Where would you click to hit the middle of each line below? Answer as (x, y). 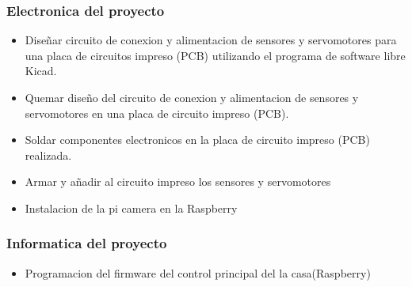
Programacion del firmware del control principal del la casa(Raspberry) (198, 272)
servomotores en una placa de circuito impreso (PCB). (157, 113)
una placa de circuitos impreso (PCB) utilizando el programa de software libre (215, 55)
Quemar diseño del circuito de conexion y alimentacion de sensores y (192, 97)
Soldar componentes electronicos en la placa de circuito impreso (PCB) (197, 140)
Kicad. (41, 71)
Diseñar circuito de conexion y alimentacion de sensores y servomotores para (211, 40)
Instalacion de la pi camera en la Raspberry (131, 208)
